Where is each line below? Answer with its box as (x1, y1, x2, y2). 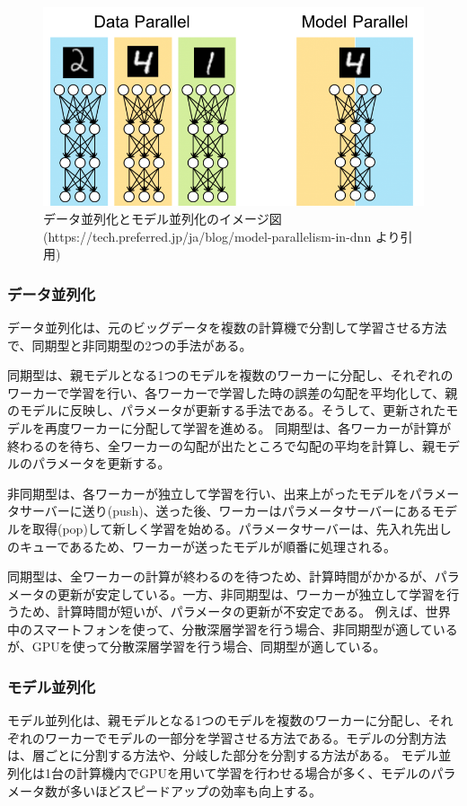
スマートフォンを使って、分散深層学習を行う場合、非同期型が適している (31, 619, 458, 638)
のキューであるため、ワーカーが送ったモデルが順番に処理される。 (7, 536, 397, 555)
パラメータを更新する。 (31, 454, 171, 473)
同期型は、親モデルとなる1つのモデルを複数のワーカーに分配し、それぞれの (7, 366, 454, 385)
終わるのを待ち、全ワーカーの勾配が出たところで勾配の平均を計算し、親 (7, 436, 435, 455)
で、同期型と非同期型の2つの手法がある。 (7, 335, 252, 354)
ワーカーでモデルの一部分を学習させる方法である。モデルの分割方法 (44, 728, 447, 747)
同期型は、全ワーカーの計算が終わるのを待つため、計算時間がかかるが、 (7, 567, 435, 586)
